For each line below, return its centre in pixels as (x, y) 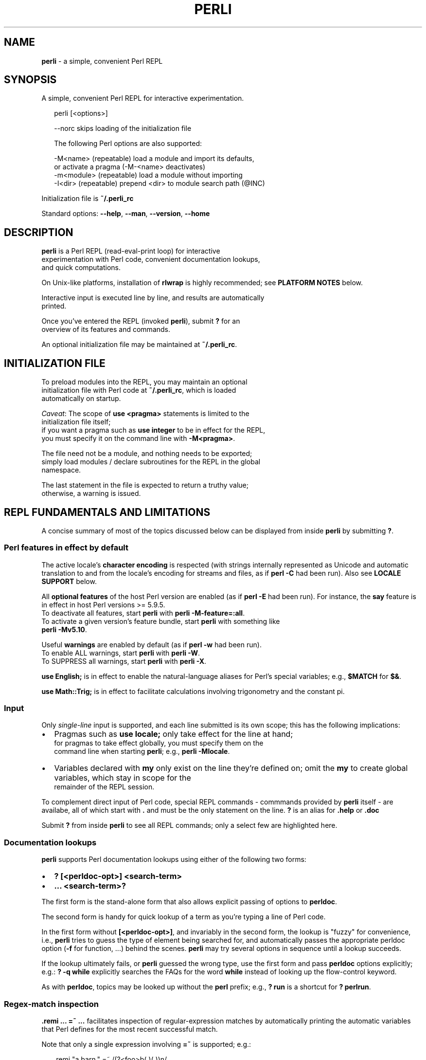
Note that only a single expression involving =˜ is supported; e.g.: (146, 1044)
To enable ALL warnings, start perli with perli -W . (121, 653)
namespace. (61, 470)
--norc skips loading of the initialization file (123, 128)
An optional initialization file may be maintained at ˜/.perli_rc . (139, 345)
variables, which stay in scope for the (123, 778)
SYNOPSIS (30, 80)
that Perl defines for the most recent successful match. (130, 1029)
